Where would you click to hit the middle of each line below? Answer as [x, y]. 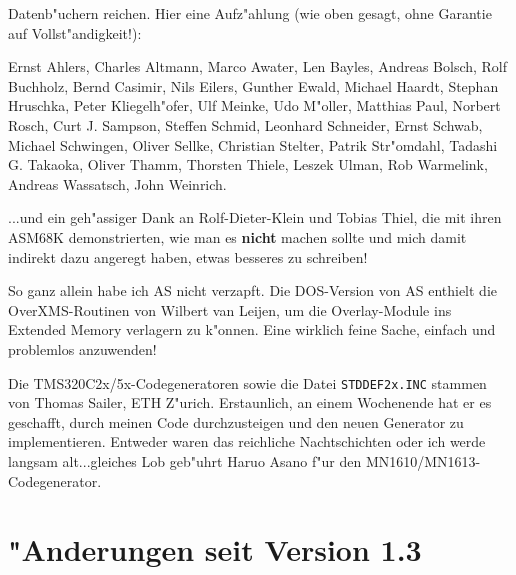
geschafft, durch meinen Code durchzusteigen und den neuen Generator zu [236, 421]
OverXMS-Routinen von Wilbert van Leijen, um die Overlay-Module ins [230, 309]
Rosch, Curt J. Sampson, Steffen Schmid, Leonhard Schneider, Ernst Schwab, [245, 124]
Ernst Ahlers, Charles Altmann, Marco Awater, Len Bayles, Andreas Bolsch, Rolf [258, 66]
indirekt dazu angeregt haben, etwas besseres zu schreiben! [188, 256]
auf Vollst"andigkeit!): [75, 32]
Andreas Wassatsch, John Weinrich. [117, 183]
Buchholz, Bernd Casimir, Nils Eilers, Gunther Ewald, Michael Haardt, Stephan [253, 85]
